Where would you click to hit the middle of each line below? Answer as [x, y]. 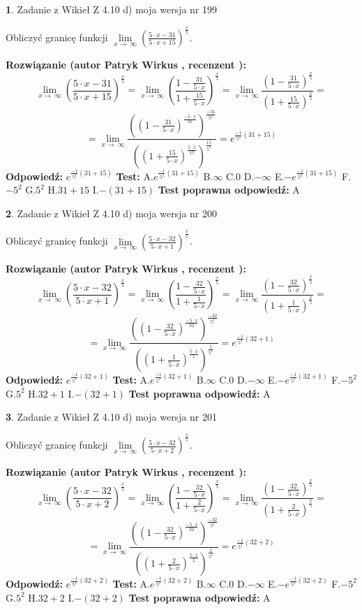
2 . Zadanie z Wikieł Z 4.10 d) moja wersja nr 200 [112, 213]
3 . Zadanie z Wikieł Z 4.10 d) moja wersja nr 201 [112, 417]
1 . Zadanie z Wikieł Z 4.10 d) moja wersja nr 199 [112, 9]
